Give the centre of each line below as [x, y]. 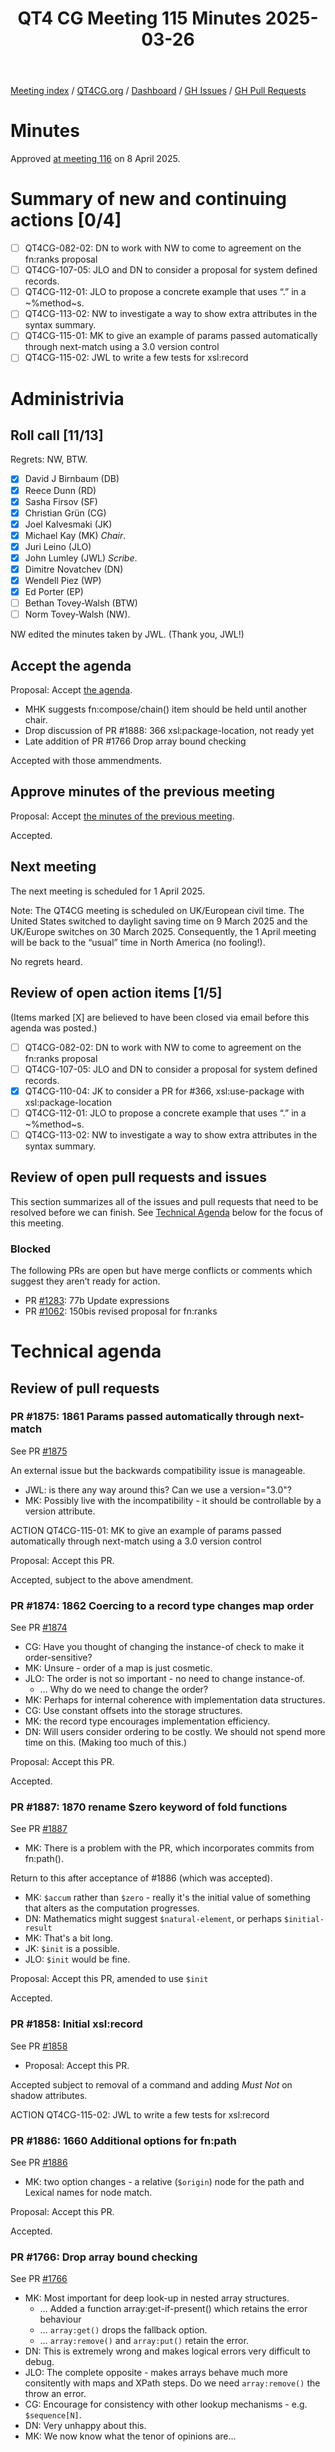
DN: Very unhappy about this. [85, 2426]
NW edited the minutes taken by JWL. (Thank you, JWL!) [127, 634]
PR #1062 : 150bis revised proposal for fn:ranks [121, 1311]
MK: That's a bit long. [69, 1938]
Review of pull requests [85, 1388]
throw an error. [55, 2394]
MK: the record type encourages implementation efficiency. [147, 1721]
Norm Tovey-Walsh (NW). [77, 614]
